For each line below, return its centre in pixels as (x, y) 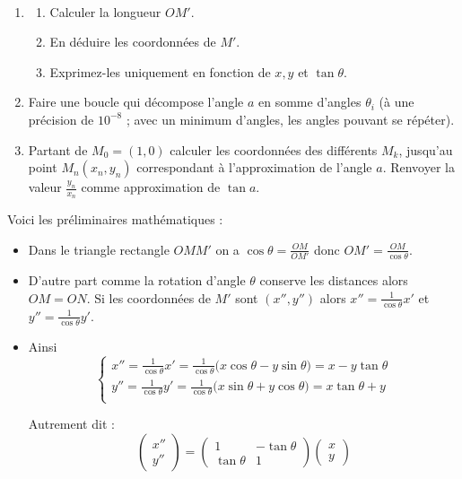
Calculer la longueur (105, 11)
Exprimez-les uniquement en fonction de (160, 71)
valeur (45, 187)
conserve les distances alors (334, 280)
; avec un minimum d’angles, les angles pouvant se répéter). (290, 119)
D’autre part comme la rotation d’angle (137, 280)
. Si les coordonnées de (148, 297)
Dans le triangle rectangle (99, 249)
